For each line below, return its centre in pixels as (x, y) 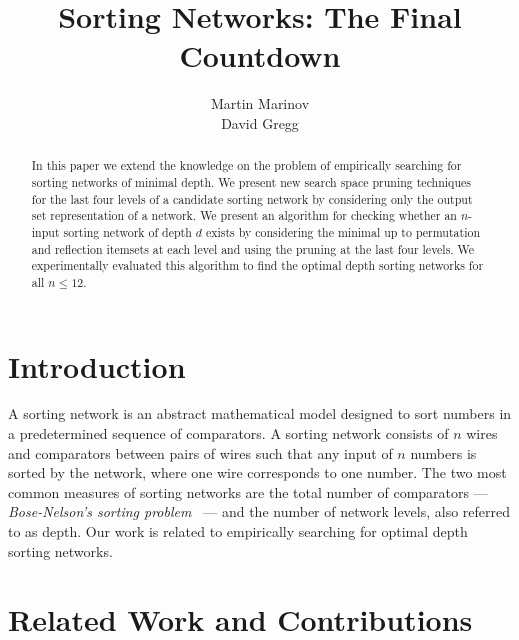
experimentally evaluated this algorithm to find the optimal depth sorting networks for (257, 265)
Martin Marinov (260, 103)
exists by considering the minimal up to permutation (343, 231)
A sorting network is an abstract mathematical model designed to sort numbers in (260, 413)
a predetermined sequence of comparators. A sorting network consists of (228, 433)
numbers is (443, 452)
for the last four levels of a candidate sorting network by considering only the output (252, 198)
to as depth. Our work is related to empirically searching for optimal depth (238, 531)
